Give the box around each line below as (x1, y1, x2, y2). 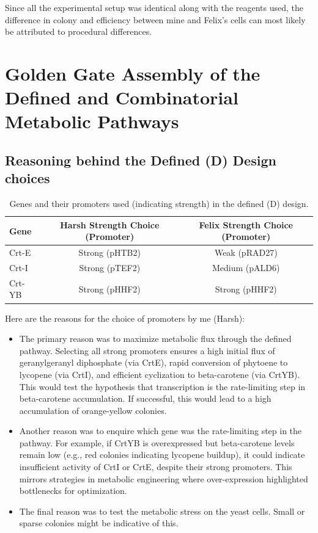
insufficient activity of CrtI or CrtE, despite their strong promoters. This (19, 460, 292, 473)
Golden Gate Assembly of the (5, 60, 261, 85)
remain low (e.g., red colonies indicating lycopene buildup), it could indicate (19, 448, 305, 461)
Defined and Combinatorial (5, 85, 239, 110)
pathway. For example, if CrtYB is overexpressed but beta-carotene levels (19, 436, 295, 449)
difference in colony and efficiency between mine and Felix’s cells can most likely (5, 13, 306, 26)
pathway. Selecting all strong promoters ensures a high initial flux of (19, 344, 275, 357)
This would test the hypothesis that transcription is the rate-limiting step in (19, 380, 306, 393)
